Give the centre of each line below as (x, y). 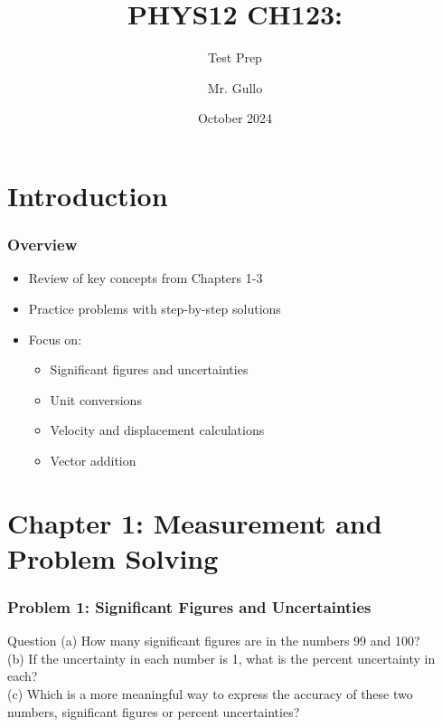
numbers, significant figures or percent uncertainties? (154, 711)
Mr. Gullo (235, 87)
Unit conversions (96, 399)
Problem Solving (113, 557)
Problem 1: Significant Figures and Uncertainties (189, 606)
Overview (42, 245)
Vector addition (93, 460)
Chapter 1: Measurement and (195, 522)
